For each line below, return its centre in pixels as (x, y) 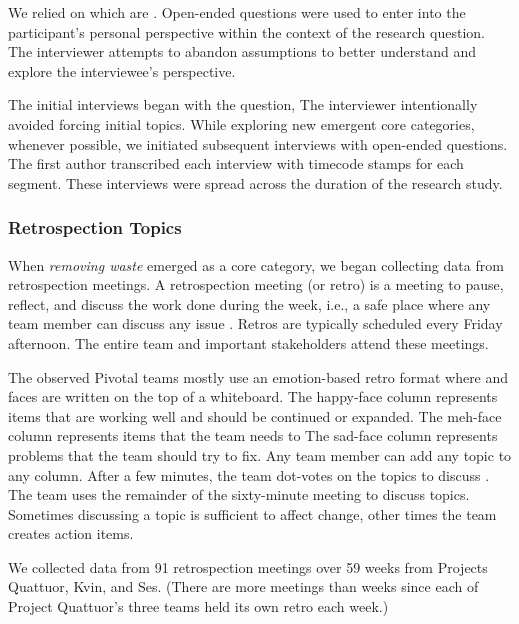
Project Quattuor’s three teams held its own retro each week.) (198, 606)
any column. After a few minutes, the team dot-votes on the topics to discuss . (249, 474)
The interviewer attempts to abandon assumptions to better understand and (242, 51)
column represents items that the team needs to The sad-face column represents (253, 435)
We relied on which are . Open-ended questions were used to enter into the (237, 12)
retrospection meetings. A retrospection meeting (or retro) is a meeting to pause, (256, 284)
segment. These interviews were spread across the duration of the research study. (255, 182)
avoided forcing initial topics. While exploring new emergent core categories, (241, 123)
